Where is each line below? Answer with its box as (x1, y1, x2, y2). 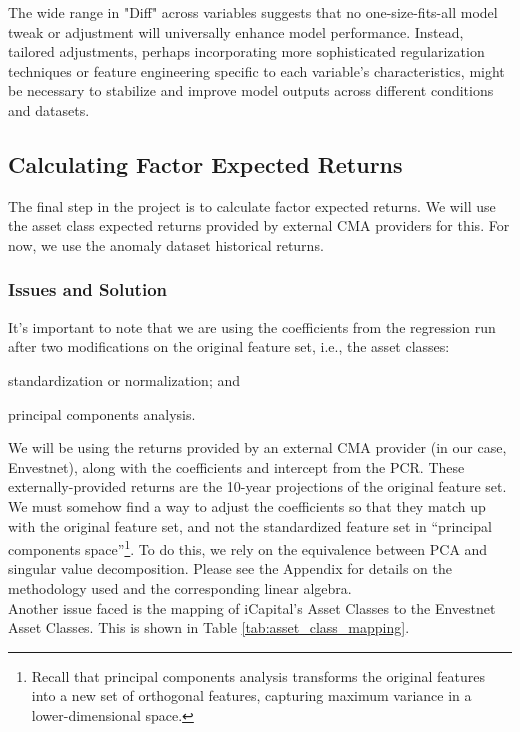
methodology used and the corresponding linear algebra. (8, 577, 352, 598)
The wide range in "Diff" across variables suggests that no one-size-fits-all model (8, 2, 498, 22)
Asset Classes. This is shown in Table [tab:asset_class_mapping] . (8, 617, 410, 638)
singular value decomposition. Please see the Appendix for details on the (8, 558, 452, 579)
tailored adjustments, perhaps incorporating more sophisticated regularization (8, 41, 485, 62)
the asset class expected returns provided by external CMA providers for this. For (8, 215, 510, 236)
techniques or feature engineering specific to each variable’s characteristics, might (8, 60, 505, 81)
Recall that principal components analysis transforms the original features (31, 665, 485, 686)
